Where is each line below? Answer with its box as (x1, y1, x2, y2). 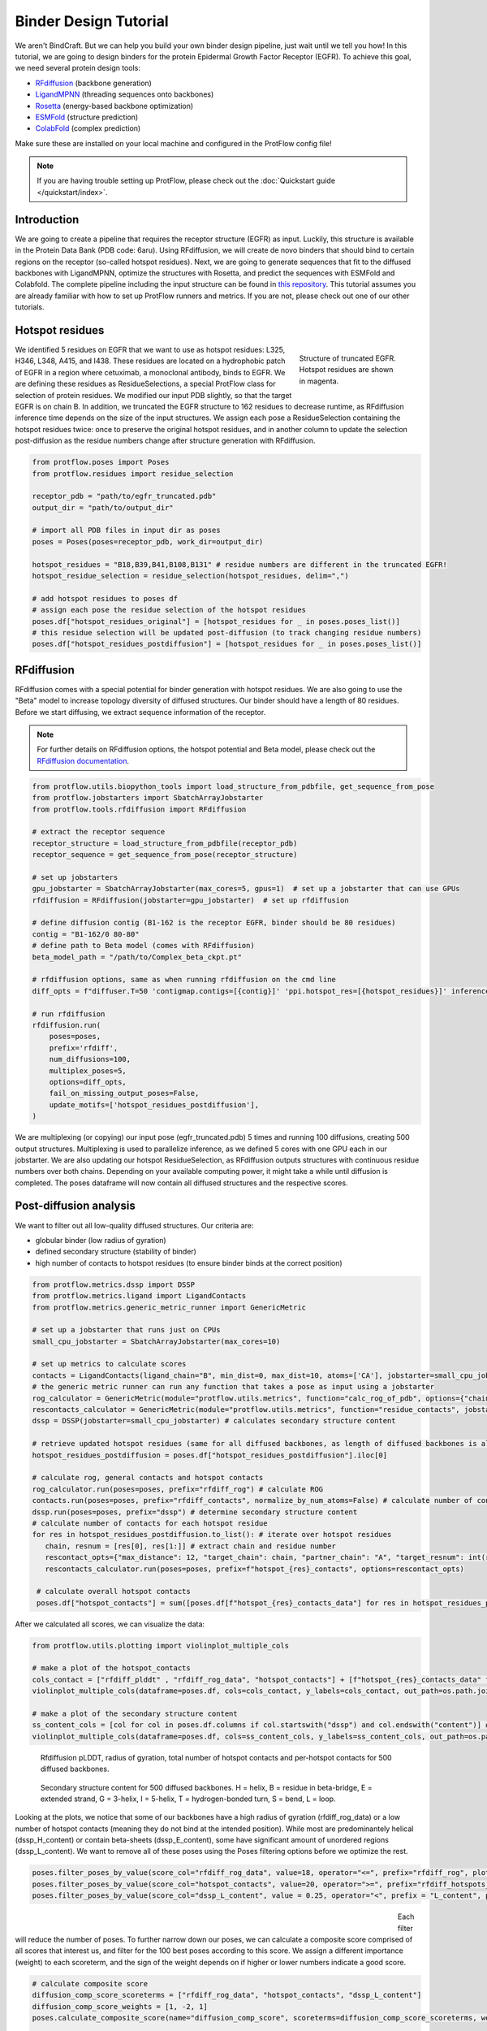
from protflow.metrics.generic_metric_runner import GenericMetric (32, 1302, 307, 1312)
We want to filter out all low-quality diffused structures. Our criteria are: (15, 1220, 254, 1230)
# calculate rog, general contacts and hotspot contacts (32, 1473, 264, 1483)
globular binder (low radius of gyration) (35, 1235, 166, 1245)
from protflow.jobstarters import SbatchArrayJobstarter (32, 793, 264, 803)
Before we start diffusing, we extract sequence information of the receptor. (15, 707, 266, 717)
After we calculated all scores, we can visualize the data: (15, 1619, 205, 1629)
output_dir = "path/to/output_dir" (32, 503, 174, 512)
